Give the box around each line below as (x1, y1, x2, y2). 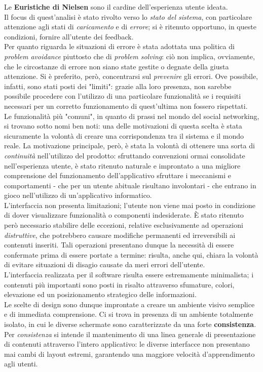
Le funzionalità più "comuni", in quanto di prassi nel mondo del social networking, (4, 110, 259, 121)
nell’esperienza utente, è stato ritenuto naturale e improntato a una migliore (4, 160, 241, 171)
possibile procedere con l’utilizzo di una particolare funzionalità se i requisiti (4, 91, 241, 101)
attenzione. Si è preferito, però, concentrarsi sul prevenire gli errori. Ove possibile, (4, 71, 258, 81)
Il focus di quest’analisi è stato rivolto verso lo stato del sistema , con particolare (4, 11, 252, 22)
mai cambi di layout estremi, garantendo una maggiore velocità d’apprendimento (4, 348, 255, 359)
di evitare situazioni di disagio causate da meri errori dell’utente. (4, 259, 205, 270)
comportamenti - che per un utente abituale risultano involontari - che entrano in (4, 180, 256, 190)
